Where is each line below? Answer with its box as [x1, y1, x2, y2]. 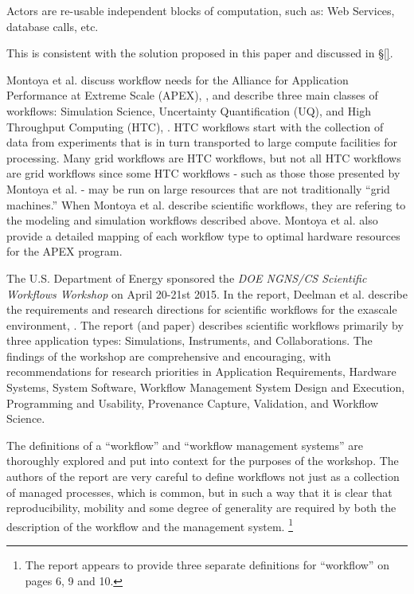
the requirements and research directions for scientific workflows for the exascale [6, 301, 397, 318]
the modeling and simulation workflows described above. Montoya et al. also [6, 212, 378, 229]
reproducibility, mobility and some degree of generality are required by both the [6, 499, 396, 516]
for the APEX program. [6, 243, 123, 260]
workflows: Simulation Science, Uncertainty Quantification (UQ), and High [6, 102, 371, 119]
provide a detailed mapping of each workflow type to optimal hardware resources [6, 227, 400, 244]
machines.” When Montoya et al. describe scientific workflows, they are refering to [6, 196, 406, 213]
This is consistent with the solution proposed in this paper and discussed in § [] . [6, 45, 393, 61]
